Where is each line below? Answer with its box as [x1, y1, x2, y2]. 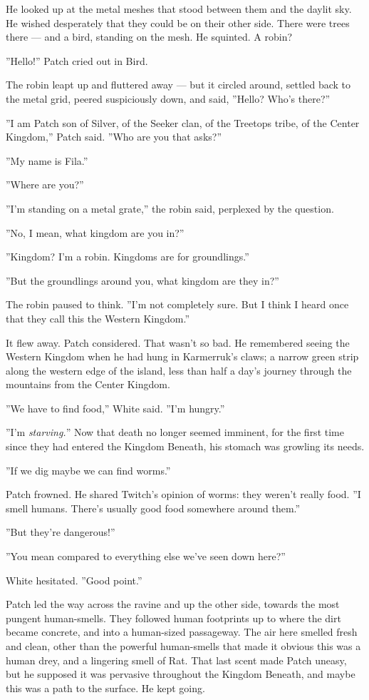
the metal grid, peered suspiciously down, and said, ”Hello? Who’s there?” [6, 91, 331, 106]
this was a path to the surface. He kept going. [6, 680, 205, 695]
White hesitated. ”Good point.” [6, 572, 142, 587]
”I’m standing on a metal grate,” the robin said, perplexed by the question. [6, 201, 334, 215]
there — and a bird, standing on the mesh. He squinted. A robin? [6, 29, 293, 44]
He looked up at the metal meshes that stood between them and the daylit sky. [6, 1, 352, 16]
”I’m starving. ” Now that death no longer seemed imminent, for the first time [6, 425, 344, 440]
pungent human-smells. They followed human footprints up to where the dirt [6, 610, 341, 625]
